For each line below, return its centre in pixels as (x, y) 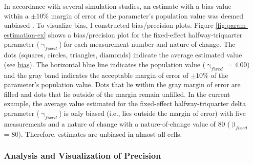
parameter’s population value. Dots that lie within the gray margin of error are (122, 84)
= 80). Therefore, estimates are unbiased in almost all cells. (93, 134)
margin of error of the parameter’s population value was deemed (147, 15)
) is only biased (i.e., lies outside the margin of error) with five (152, 113)
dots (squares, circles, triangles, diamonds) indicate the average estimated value (123, 55)
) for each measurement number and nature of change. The (147, 44)
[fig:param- (232, 25)
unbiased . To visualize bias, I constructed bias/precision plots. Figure (109, 25)
